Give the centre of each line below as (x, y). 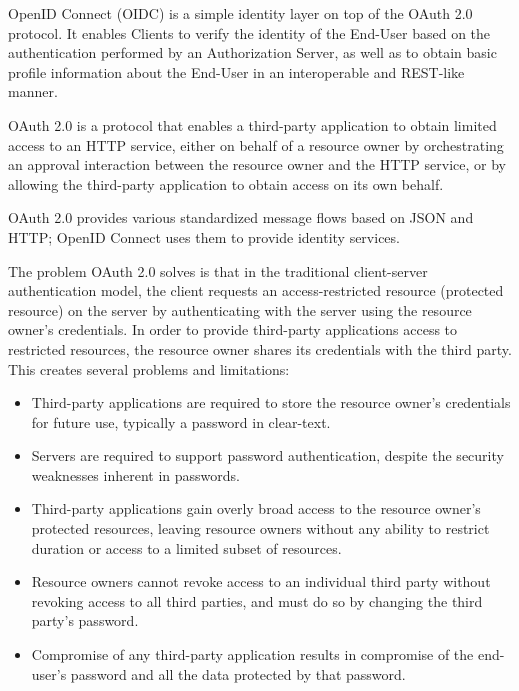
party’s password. (85, 620)
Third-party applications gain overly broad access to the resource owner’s (256, 508)
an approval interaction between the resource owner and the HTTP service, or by (257, 164)
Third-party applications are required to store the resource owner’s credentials (271, 402)
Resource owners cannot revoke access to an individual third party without (261, 581)
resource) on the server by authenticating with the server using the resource (240, 309)
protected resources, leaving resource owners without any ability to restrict (260, 528)
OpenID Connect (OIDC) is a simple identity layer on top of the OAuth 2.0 (240, 13)
